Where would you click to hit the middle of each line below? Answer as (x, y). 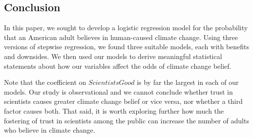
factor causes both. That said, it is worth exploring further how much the (114, 110)
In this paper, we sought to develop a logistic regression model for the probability (126, 28)
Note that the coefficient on (45, 82)
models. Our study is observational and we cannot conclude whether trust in (118, 91)
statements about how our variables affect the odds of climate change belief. (118, 66)
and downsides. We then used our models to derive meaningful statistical (113, 56)
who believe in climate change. (50, 130)
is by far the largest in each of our (188, 82)
